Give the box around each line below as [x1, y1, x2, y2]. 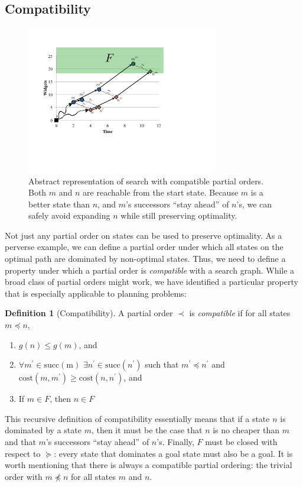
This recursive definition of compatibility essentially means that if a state [5, 412, 270, 424]
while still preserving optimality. [120, 209, 237, 222]
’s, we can [236, 197, 272, 210]
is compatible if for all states [189, 307, 291, 319]
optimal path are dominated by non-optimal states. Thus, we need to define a [5, 252, 286, 265]
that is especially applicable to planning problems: [5, 287, 187, 299]
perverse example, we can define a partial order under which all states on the [5, 241, 284, 253]
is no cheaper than [213, 424, 280, 436]
